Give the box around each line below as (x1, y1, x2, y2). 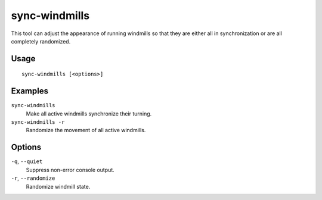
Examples (11, 86, 49, 96)
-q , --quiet (11, 158, 43, 165)
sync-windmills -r (11, 119, 65, 126)
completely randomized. (11, 37, 71, 45)
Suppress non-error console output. (26, 166, 114, 173)
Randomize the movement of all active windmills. (26, 127, 146, 134)
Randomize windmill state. (26, 183, 91, 190)
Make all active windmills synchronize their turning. (26, 110, 152, 117)
